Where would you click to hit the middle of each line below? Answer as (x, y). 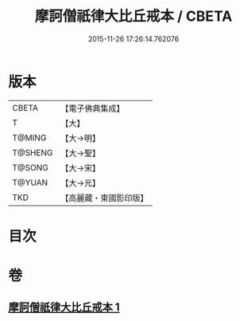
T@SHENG (33, 152)
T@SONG (31, 167)
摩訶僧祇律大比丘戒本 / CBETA (134, 16)
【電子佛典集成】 (93, 108)
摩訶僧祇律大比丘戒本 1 (64, 307)
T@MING (29, 138)
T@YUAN (30, 182)
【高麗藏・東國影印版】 (105, 198)
